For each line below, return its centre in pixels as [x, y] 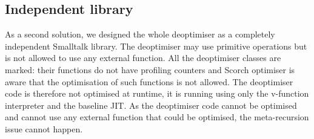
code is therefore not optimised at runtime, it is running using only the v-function [157, 93]
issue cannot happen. [44, 128]
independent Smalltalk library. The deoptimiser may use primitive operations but [156, 46]
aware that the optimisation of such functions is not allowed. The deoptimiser [149, 81]
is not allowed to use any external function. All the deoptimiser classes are [143, 58]
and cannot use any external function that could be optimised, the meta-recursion [157, 117]
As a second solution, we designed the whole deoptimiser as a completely [140, 34]
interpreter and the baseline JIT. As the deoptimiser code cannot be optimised [151, 105]
